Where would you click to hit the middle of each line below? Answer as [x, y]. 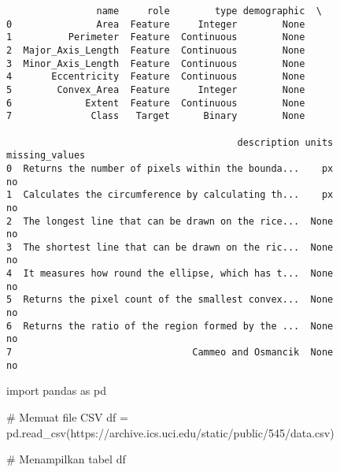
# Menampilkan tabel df [66, 459]
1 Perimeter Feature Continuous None [156, 37]
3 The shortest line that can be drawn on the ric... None [170, 247]
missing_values [46, 156]
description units [285, 142]
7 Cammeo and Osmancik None [170, 353]
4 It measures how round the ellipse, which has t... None [170, 274]
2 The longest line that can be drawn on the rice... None [170, 221]
